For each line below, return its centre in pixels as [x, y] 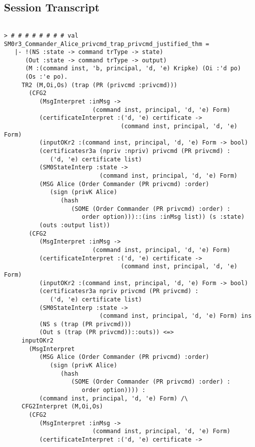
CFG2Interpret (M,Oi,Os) [62, 407]
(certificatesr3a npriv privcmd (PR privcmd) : [119, 291]
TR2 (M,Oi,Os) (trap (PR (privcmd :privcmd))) [99, 85]
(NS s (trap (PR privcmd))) [85, 324]
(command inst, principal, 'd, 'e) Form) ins [176, 316]
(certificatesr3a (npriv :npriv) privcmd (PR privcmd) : [135, 151]
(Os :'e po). [46, 77]
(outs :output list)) [75, 225]
